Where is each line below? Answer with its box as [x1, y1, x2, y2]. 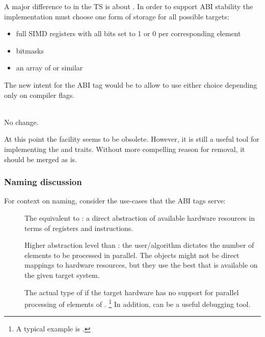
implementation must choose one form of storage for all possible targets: [4, 11, 229, 21]
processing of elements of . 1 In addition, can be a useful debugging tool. [24, 297, 251, 309]
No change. [4, 116, 39, 127]
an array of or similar [16, 62, 83, 73]
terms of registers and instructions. [24, 222, 134, 233]
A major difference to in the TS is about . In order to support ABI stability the [4, 1, 253, 11]
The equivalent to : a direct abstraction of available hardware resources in [24, 212, 255, 223]
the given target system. [24, 269, 100, 280]
